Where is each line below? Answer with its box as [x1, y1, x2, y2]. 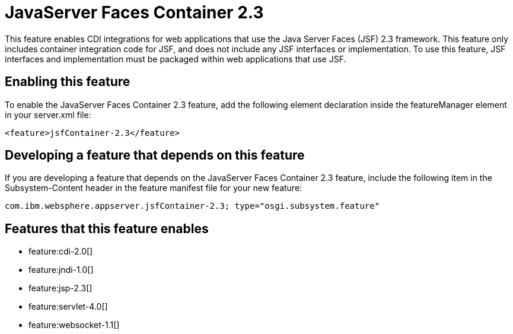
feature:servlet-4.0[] [28, 301, 108, 312]
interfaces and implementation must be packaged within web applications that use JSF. [5, 53, 346, 64]
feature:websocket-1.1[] [28, 320, 120, 330]
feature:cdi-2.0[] [28, 246, 93, 257]
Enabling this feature [5, 74, 130, 90]
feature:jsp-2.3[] [28, 283, 93, 294]
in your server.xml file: [5, 109, 91, 120]
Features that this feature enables [5, 221, 209, 236]
